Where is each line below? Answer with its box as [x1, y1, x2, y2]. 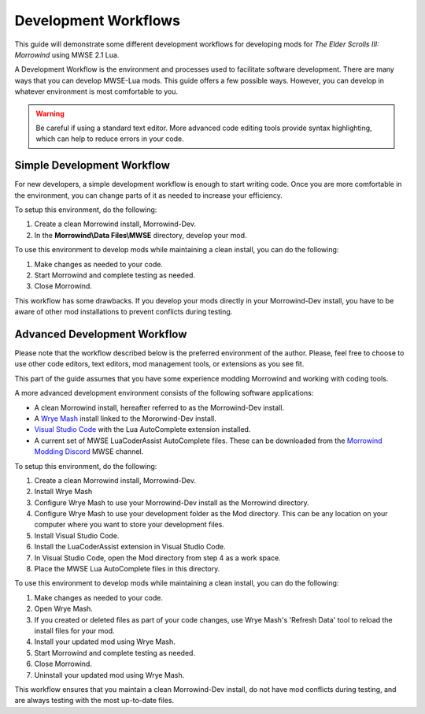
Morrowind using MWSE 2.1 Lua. [14, 50, 120, 59]
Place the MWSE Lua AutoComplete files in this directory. [34, 564, 220, 574]
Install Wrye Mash [34, 487, 93, 496]
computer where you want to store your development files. [34, 520, 224, 530]
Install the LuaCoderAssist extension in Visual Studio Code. [34, 542, 226, 552]
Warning [35, 109, 65, 118]
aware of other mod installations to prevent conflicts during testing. [14, 307, 233, 317]
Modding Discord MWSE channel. [34, 447, 144, 456]
